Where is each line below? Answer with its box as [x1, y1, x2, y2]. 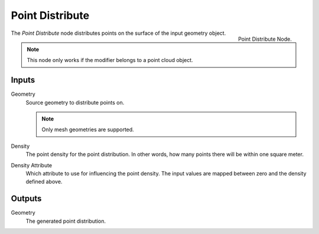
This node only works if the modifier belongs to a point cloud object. [27, 57, 193, 64]
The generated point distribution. [25, 217, 106, 225]
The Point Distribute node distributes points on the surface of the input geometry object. [11, 30, 226, 37]
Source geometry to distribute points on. [25, 99, 125, 106]
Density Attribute [11, 161, 53, 168]
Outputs [11, 194, 42, 204]
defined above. [25, 178, 63, 186]
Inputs [11, 75, 35, 85]
